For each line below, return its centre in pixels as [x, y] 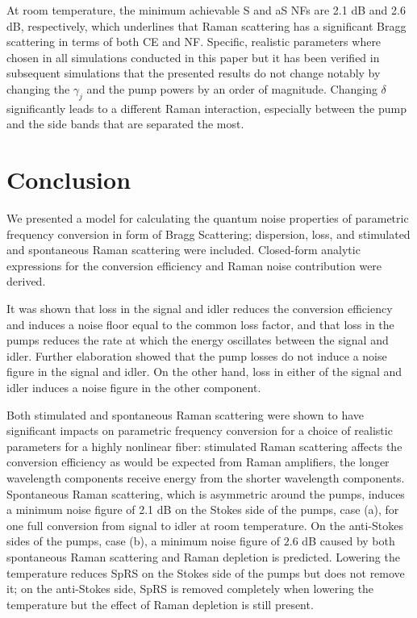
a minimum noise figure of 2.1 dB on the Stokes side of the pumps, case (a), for [203, 509]
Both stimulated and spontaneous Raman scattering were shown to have [185, 414]
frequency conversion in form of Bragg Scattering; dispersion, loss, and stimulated [208, 234]
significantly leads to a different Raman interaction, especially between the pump [206, 108]
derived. [26, 281]
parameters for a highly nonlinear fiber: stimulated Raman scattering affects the [204, 446]
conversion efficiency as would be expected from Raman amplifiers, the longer [198, 462]
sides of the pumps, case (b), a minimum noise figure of [144, 541]
